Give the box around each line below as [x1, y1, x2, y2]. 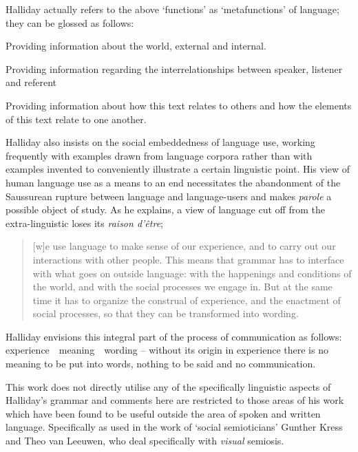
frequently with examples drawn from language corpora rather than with [6, 148, 313, 162]
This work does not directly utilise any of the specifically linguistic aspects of [6, 379, 331, 394]
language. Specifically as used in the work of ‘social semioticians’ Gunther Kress [6, 420, 343, 434]
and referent [6, 75, 56, 89]
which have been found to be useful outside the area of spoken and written [6, 406, 321, 420]
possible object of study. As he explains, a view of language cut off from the [6, 202, 325, 217]
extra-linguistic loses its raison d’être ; [6, 215, 163, 230]
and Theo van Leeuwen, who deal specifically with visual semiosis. [6, 433, 284, 448]
